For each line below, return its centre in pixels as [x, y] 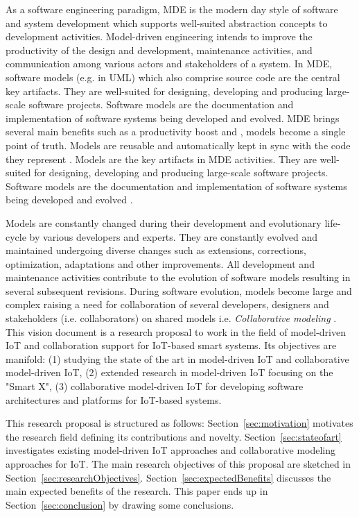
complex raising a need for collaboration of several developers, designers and [167, 304]
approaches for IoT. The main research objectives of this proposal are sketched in [178, 464]
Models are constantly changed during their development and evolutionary [164, 222]
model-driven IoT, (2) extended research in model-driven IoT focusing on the [169, 372]
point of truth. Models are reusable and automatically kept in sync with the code [178, 145]
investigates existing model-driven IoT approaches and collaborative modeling [171, 450]
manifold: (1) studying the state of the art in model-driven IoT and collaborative [177, 358]
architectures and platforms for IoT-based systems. [114, 399]
